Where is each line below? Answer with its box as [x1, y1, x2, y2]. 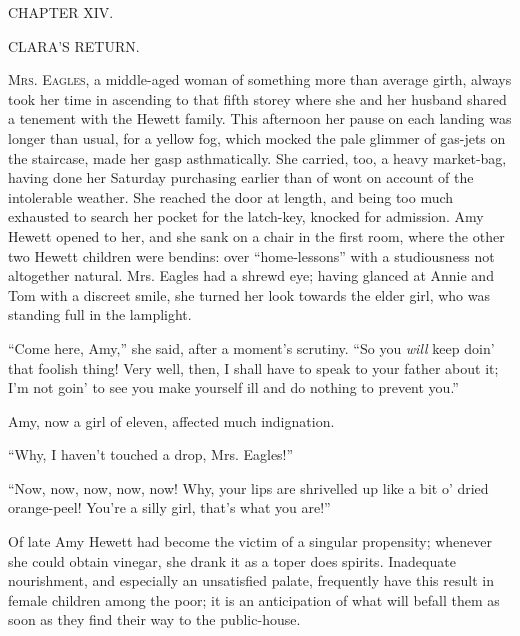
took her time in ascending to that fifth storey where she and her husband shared [8, 88, 507, 109]
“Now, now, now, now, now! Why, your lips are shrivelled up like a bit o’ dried [8, 477, 489, 498]
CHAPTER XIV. [8, 2, 114, 22]
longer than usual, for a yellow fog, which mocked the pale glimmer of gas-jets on [8, 127, 506, 148]
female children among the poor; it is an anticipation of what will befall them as [8, 589, 500, 610]
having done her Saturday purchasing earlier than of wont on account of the [8, 167, 474, 188]
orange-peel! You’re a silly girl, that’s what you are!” [8, 497, 331, 518]
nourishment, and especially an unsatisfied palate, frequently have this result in [8, 570, 494, 591]
